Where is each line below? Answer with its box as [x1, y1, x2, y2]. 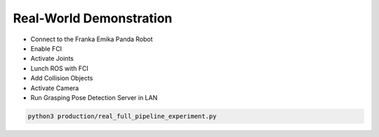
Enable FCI [30, 44, 62, 52]
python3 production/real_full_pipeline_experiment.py [27, 112, 217, 120]
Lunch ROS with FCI [30, 64, 89, 73]
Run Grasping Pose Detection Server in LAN [30, 93, 158, 101]
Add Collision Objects [30, 74, 93, 82]
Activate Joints [30, 55, 74, 63]
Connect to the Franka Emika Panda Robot [30, 35, 154, 43]
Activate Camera [30, 84, 79, 92]
